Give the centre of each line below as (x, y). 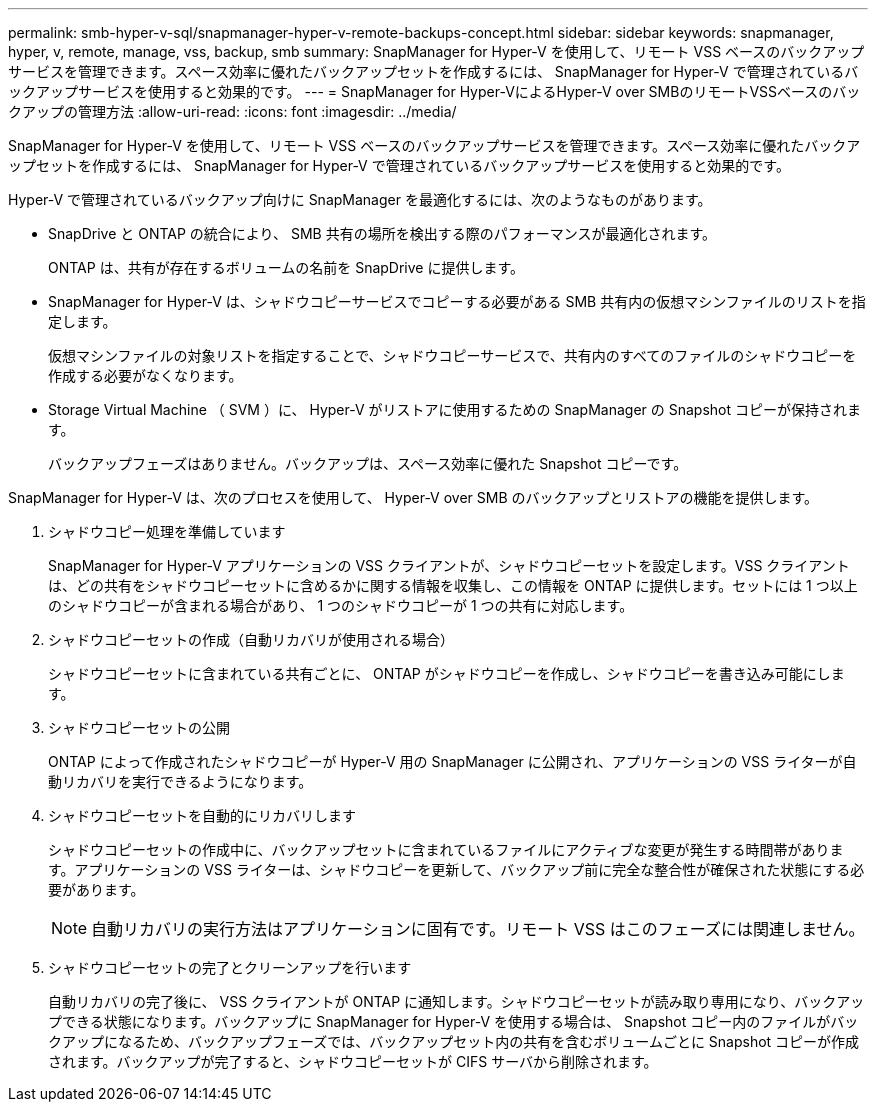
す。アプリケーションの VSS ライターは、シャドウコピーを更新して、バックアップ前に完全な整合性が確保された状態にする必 (456, 869)
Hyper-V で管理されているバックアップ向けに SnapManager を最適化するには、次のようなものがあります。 (360, 199)
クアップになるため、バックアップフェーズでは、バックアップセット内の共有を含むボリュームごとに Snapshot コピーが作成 (454, 1041)
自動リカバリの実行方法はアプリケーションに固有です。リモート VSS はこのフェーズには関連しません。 (478, 929)
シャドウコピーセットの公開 (139, 727)
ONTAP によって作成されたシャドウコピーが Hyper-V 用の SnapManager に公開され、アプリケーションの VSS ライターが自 (452, 761)
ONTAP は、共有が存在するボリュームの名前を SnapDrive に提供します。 (286, 267)
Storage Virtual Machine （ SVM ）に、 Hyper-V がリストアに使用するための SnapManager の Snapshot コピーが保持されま (454, 409)
